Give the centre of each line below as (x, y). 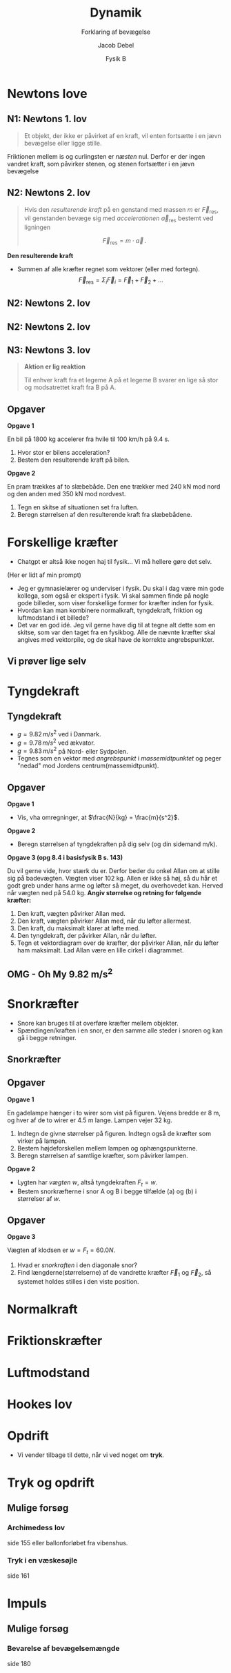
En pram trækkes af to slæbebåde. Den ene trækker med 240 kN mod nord (114, 487)
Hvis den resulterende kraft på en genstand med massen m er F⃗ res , (121, 210)
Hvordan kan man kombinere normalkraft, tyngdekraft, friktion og (110, 610)
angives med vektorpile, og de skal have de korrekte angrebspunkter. (115, 640)
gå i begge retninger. (47, 1037)
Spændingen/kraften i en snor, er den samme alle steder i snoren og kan (120, 1030)
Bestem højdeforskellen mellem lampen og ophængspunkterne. (107, 1148)
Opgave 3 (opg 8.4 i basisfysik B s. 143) (65, 858)
